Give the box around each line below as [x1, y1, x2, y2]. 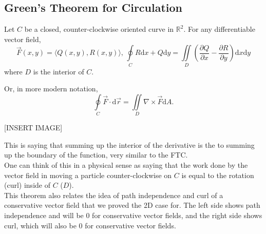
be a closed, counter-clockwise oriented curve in [24, 24, 174, 34]
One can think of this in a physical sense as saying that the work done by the [4, 160, 248, 170]
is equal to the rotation [181, 169, 254, 180]
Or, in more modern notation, [4, 83, 98, 94]
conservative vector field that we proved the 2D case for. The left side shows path [4, 200, 260, 210]
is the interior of [33, 66, 84, 76]
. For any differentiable [183, 24, 255, 34]
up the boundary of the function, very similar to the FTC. [4, 149, 188, 160]
